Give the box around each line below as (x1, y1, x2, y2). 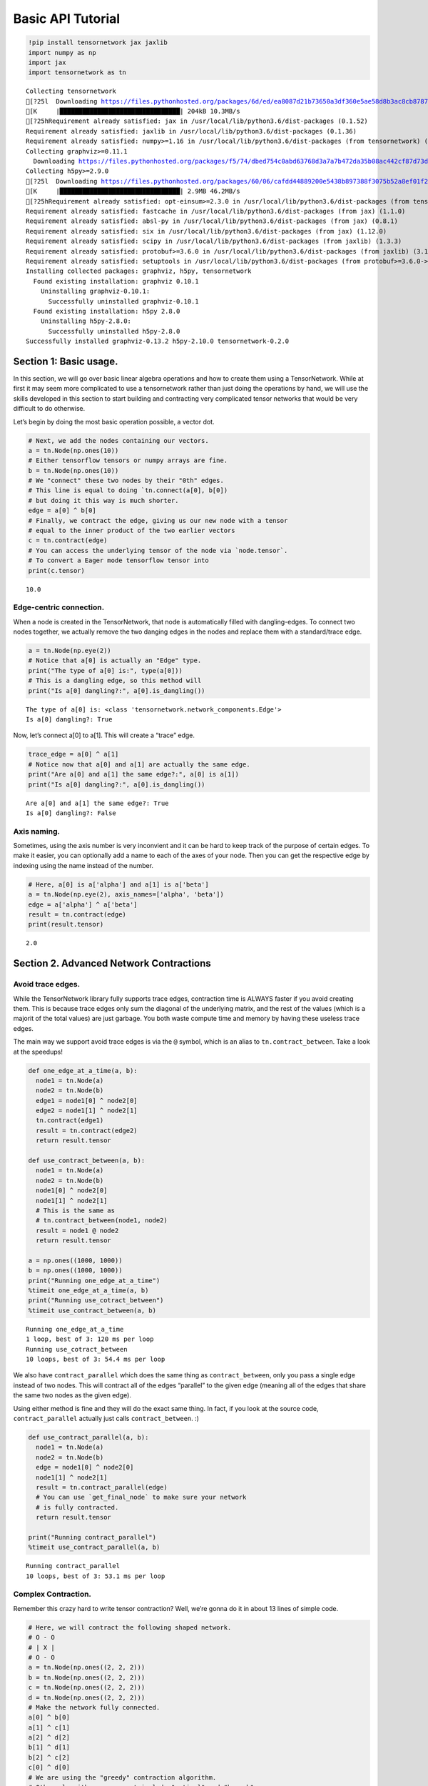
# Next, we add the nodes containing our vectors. (28, 436, 210, 444)
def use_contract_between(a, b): (28, 1157, 146, 1164)
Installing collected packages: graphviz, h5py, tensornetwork (26, 267, 252, 275)
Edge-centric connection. (13, 602, 105, 612)
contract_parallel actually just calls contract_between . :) (13, 1414, 200, 1422)
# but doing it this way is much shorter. (28, 497, 179, 504)
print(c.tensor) (28, 567, 86, 574)
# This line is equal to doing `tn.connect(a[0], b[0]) (28, 487, 228, 494)
